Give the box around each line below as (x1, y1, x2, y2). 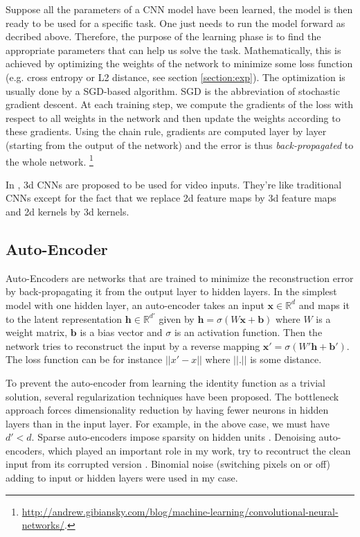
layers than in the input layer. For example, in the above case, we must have (6, 416, 330, 430)
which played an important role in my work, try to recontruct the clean (48, 443, 351, 457)
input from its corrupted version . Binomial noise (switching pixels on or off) (6, 457, 331, 471)
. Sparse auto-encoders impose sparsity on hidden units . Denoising (31, 430, 316, 444)
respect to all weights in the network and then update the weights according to (6, 110, 341, 125)
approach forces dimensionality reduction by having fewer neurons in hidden (6, 403, 329, 417)
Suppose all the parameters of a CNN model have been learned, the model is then (6, 2, 353, 16)
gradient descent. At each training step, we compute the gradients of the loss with (6, 97, 354, 112)
